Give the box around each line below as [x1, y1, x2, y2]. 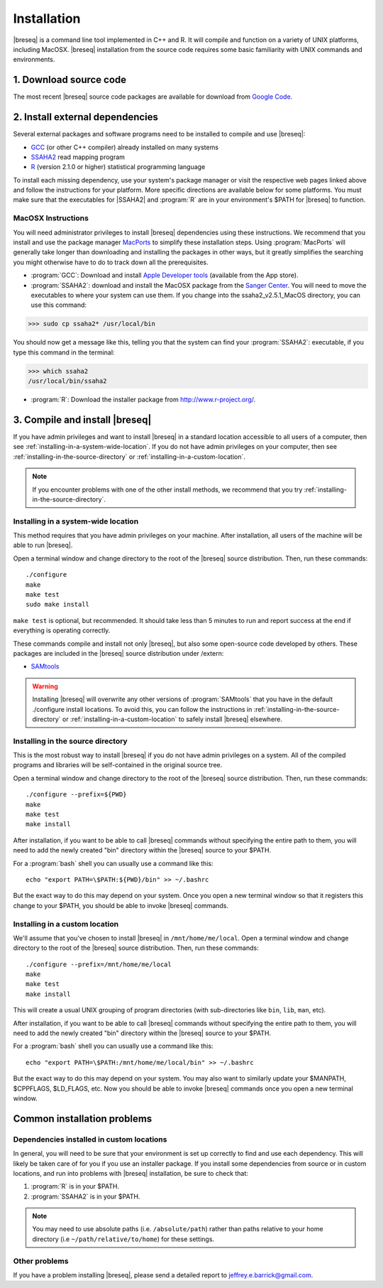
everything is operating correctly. [13, 626, 111, 635]
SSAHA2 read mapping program [30, 153, 126, 161]
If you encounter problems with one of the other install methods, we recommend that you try [32, 485, 303, 494]
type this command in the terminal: [13, 348, 115, 357]
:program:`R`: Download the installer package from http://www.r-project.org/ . [30, 395, 256, 404]
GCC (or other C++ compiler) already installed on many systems [30, 143, 219, 151]
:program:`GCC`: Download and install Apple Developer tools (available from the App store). [30, 271, 299, 280]
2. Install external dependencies [13, 111, 159, 124]
